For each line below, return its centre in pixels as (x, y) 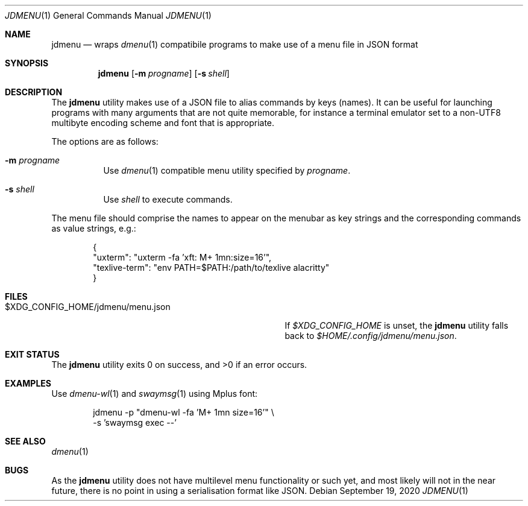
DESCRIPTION (34, 92)
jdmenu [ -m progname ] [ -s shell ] (164, 73)
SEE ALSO (25, 441)
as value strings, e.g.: (94, 228)
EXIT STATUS (32, 354)
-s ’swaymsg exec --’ (135, 422)
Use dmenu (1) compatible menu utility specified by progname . (227, 170)
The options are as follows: (105, 141)
